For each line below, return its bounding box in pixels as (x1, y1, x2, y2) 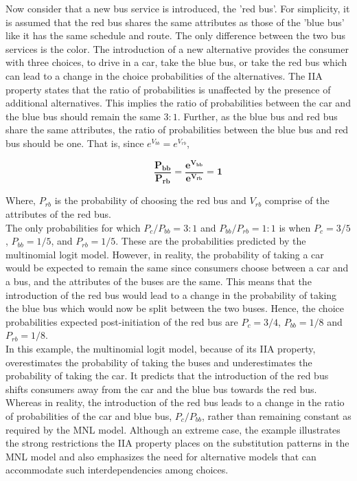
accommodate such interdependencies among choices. (5, 462, 229, 477)
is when (279, 220, 311, 234)
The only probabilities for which (5, 220, 141, 234)
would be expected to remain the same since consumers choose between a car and (5, 260, 349, 275)
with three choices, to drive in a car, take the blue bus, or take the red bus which (5, 55, 347, 69)
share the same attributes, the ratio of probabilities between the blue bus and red (5, 122, 349, 137)
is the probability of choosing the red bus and (54, 193, 246, 208)
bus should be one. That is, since (5, 135, 144, 150)
